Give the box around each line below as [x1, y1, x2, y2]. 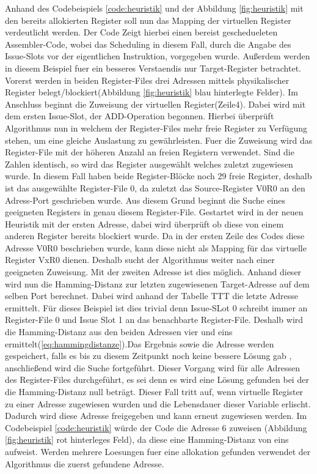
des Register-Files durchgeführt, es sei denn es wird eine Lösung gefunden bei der [5, 373, 309, 386]
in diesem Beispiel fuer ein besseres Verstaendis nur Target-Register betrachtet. [5, 61, 301, 74]
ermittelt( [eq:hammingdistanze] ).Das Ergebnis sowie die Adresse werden [5, 337, 274, 350]
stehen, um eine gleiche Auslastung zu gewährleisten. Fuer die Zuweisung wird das [5, 133, 313, 146]
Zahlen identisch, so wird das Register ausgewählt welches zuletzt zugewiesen [5, 157, 293, 170]
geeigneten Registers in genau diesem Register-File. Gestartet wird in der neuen [5, 206, 304, 218]
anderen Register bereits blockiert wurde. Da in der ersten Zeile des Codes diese [5, 229, 305, 242]
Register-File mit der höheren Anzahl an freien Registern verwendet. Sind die [5, 146, 294, 158]
